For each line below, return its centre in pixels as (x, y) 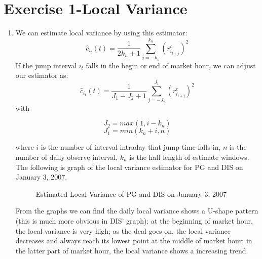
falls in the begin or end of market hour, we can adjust (171, 65)
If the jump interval (46, 65)
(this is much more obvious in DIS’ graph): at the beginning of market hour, (134, 220)
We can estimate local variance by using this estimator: (101, 33)
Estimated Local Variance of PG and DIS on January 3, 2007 (131, 193)
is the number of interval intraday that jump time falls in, (131, 147)
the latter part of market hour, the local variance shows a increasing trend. (132, 250)
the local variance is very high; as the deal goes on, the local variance (123, 230)
